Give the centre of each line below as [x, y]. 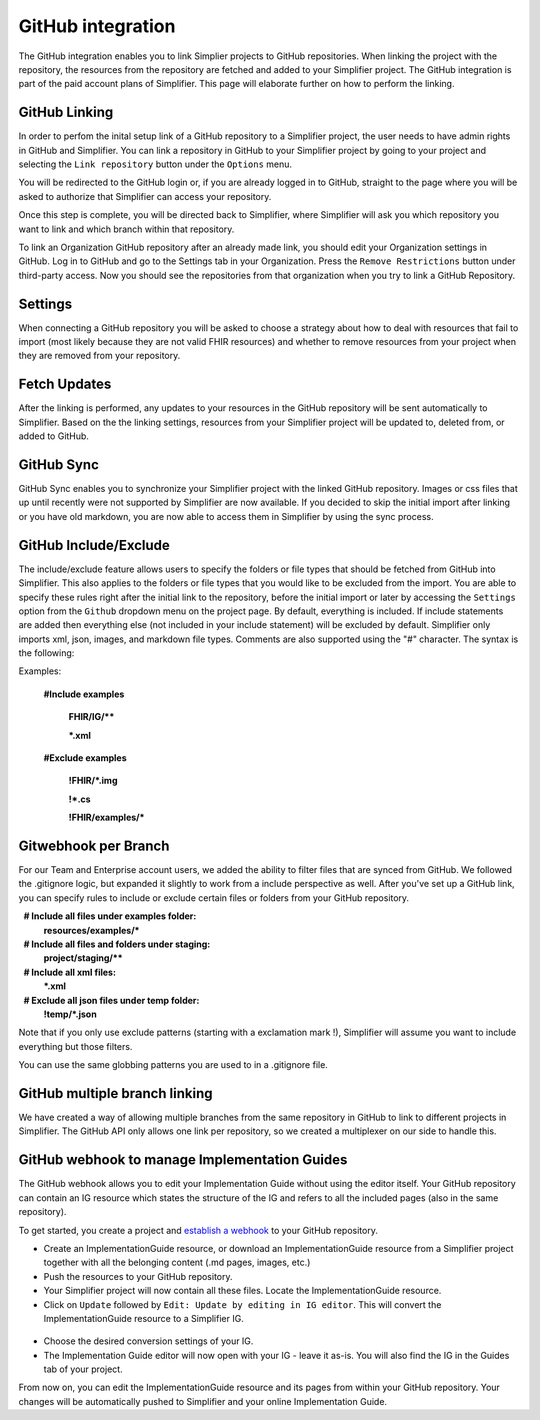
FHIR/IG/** [91, 717]
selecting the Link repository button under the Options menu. [155, 164]
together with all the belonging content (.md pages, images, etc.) [177, 1262]
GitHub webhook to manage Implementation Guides [183, 1160]
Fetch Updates [65, 384]
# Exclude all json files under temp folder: [111, 1000]
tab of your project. [83, 1369]
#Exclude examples [85, 758]
